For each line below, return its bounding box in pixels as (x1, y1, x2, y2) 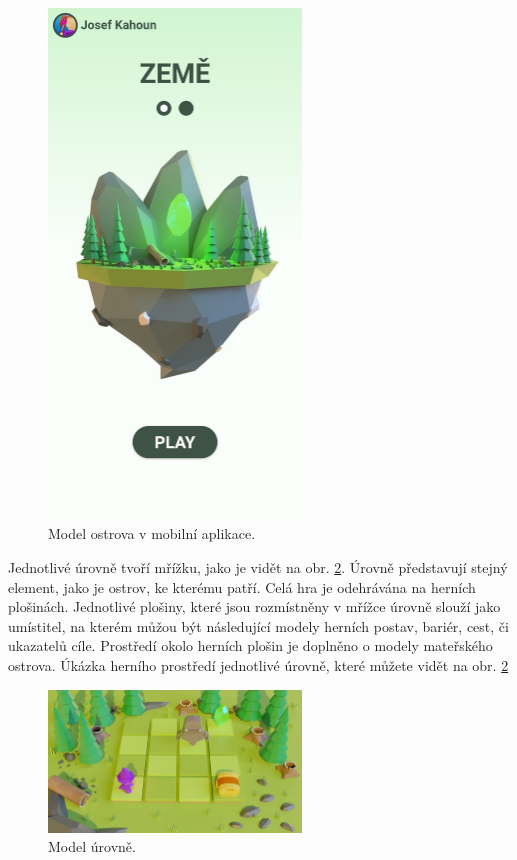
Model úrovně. (48, 836, 136, 857)
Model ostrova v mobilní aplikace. (48, 523, 256, 544)
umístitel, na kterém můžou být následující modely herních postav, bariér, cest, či (8, 615, 509, 636)
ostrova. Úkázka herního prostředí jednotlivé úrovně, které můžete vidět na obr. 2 (8, 654, 509, 675)
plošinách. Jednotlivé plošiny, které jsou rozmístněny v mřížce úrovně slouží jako (8, 596, 501, 617)
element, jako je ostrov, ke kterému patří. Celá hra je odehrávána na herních (8, 576, 476, 597)
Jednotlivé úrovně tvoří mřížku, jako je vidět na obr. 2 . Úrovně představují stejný (8, 556, 508, 577)
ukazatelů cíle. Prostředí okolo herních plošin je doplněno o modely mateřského (8, 635, 493, 656)
